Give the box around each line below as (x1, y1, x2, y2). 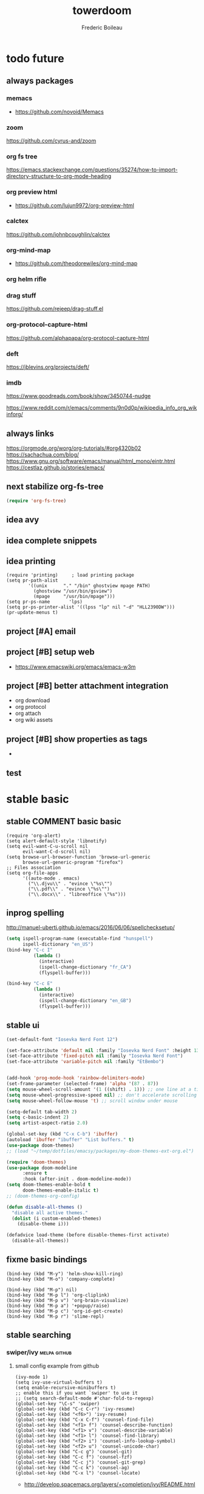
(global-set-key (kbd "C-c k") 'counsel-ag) (15, 1464, 130, 1471)
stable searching (6, 1330, 72, 1340)
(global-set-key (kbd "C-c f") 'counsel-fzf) (15, 1454, 132, 1460)
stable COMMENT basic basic (6, 816, 121, 827)
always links (6, 428, 55, 439)
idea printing (6, 556, 56, 566)
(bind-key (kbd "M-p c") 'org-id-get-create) (6, 1308, 123, 1314)
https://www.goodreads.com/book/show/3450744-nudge (6, 393, 151, 400)
